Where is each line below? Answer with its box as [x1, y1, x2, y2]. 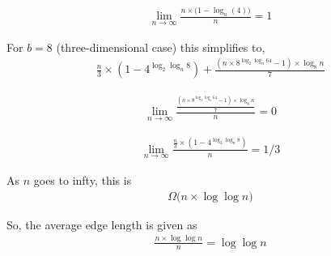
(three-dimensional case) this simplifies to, [56, 38, 265, 55]
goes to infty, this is [33, 171, 132, 188]
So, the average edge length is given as [6, 215, 197, 233]
